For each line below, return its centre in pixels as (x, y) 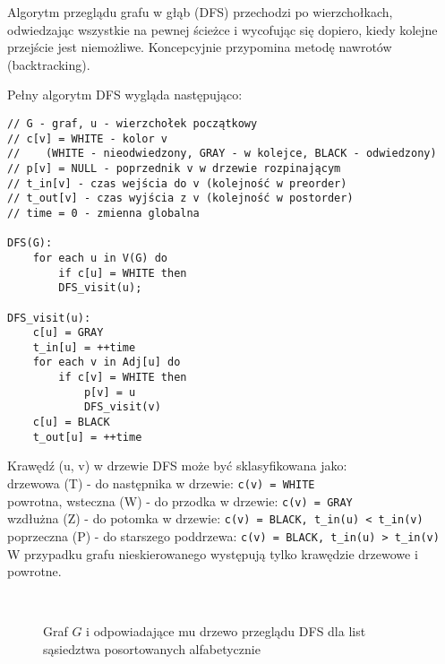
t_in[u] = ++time (84, 347)
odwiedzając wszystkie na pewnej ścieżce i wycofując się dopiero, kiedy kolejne (222, 29)
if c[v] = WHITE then (123, 378)
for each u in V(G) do (100, 258)
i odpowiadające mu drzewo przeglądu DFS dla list (226, 631)
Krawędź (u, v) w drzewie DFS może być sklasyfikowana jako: (177, 466)
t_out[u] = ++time (87, 437)
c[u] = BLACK (71, 423)
